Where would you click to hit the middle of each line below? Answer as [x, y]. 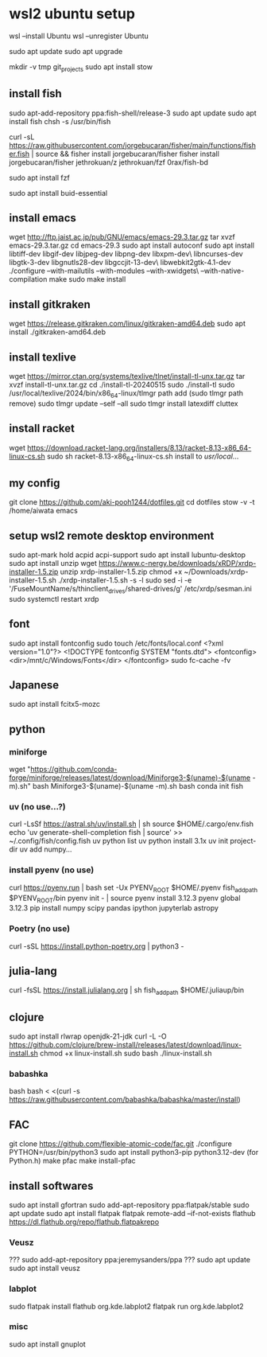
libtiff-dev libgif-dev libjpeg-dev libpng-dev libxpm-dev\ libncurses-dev [126, 254]
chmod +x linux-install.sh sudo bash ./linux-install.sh [126, 1053]
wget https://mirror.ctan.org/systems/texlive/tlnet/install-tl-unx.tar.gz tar [127, 376]
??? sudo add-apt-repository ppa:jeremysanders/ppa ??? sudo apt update [130, 1260]
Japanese [34, 685]
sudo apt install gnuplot [47, 1344]
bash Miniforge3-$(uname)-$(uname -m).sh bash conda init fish [138, 786]
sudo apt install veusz [44, 1268]
